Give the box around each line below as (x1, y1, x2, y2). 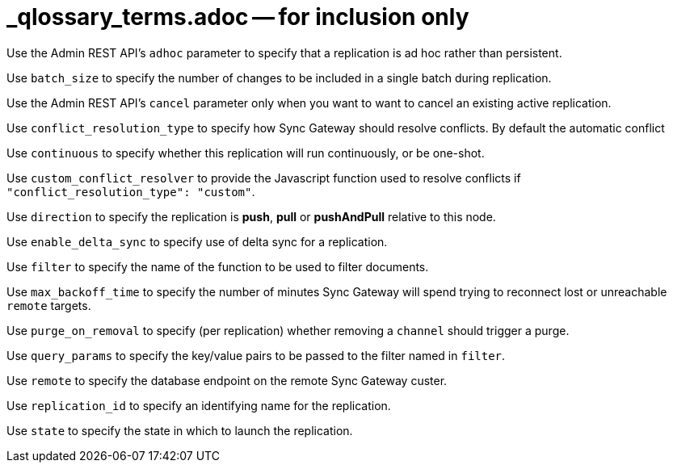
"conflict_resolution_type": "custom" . (6, 184, 255, 199)
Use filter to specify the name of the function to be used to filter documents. (6, 259, 429, 274)
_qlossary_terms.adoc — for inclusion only (6, 3, 469, 31)
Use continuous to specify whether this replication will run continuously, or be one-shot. (6, 145, 485, 160)
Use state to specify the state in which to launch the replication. (6, 423, 353, 438)
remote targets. (6, 298, 91, 312)
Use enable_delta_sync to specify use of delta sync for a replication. (6, 234, 388, 249)
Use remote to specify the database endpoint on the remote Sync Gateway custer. (6, 373, 448, 387)
